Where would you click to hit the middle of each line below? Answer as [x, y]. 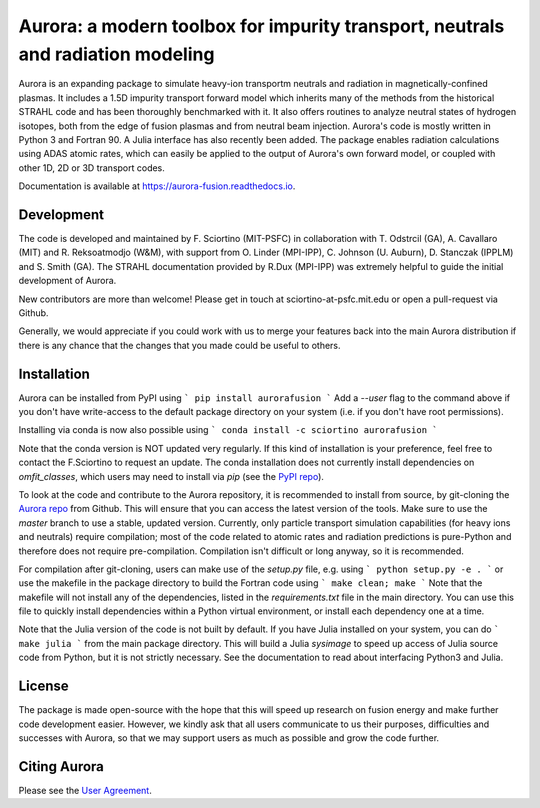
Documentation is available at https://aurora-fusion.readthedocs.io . [157, 186]
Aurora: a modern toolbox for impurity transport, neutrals [261, 26]
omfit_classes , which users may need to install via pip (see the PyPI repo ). [171, 476]
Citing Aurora [61, 766]
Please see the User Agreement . [85, 790]
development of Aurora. [67, 281]
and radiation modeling [116, 54]
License [43, 686]
